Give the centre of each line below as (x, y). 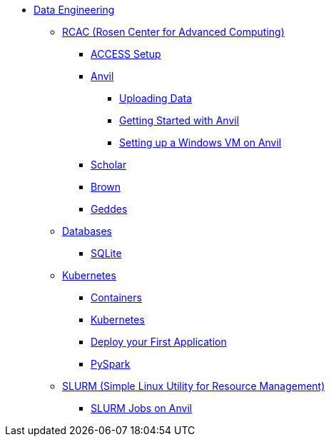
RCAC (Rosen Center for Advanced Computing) (173, 32)
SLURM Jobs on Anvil (142, 408)
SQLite (106, 253)
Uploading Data (156, 98)
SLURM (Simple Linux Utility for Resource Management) (194, 386)
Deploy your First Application (159, 342)
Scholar (109, 165)
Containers (116, 297)
